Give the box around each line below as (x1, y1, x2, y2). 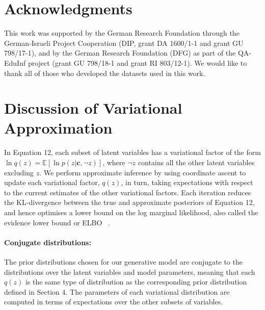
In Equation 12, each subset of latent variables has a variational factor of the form (4, 147, 261, 158)
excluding (4, 167, 34, 177)
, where (102, 157, 125, 167)
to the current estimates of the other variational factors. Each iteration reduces (4, 187, 251, 197)
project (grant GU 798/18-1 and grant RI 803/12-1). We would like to (28, 57, 247, 68)
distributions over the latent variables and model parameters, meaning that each (4, 266, 255, 277)
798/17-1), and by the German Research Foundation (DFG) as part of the (4, 47, 236, 58)
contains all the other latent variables (138, 157, 255, 167)
